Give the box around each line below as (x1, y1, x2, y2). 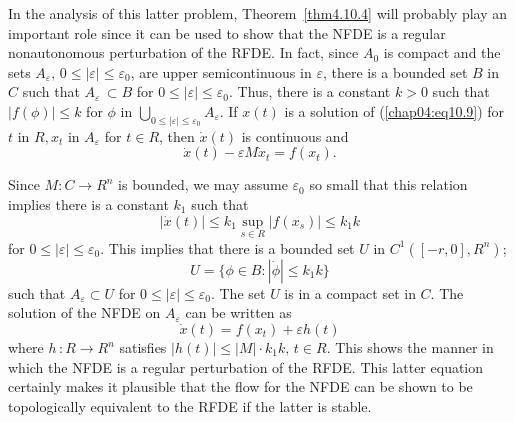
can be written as (185, 302, 292, 323)
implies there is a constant (8, 194, 169, 215)
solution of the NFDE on (8, 302, 161, 323)
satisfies (119, 337, 167, 358)
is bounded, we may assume (118, 174, 288, 195)
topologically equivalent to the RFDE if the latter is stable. (8, 395, 372, 416)
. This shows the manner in (326, 337, 494, 358)
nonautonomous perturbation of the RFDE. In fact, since (8, 42, 359, 63)
